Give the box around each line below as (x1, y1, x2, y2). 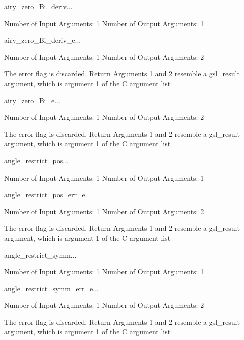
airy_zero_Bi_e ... (4, 95, 60, 105)
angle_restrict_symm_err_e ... (4, 283, 99, 293)
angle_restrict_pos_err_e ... (4, 189, 91, 200)
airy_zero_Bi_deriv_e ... (4, 35, 81, 45)
